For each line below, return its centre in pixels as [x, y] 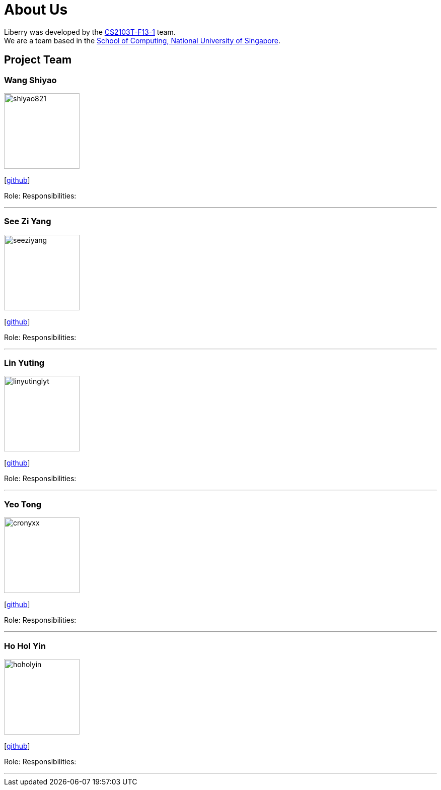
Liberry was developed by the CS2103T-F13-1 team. [90, 32]
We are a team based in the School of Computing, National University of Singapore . [142, 40]
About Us [36, 10]
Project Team [38, 60]
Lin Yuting [24, 363]
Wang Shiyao [30, 80]
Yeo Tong [23, 504]
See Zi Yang [28, 221]
